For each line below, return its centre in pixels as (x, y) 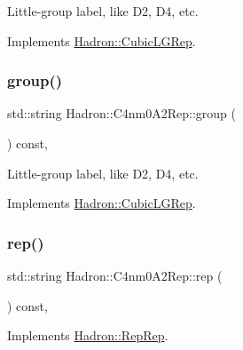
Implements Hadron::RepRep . (88, 335)
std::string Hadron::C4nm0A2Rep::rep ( (115, 275)
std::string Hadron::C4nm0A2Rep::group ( (121, 113)
